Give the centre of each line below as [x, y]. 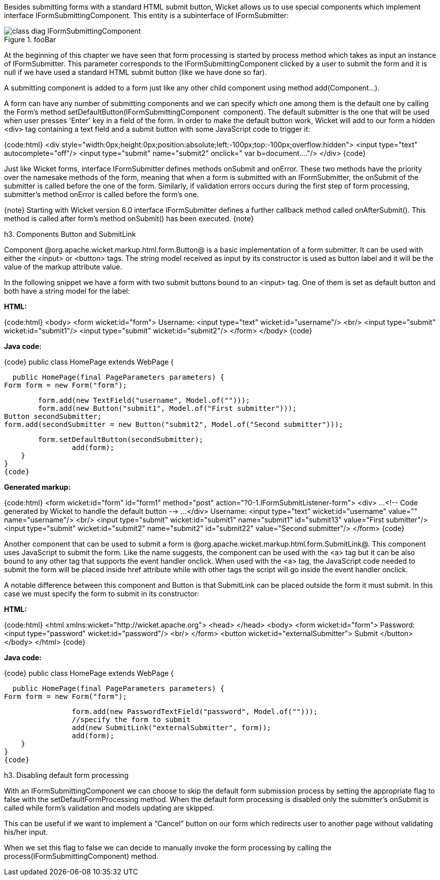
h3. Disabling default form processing [66, 775]
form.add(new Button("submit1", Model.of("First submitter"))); [167, 408]
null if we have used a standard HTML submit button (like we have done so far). [136, 72]
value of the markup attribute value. [63, 267]
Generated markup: [37, 487]
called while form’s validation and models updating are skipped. [109, 808]
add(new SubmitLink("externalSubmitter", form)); [171, 728]
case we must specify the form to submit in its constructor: [102, 594]
